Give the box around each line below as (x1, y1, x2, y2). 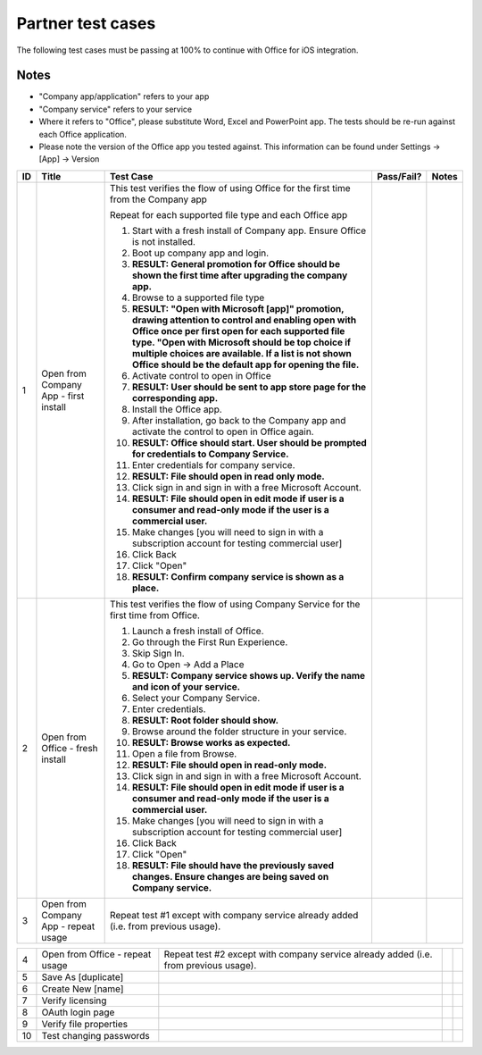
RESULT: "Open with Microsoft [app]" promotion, (132, 302, 345, 314)
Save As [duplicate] (41, 970, 124, 983)
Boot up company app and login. (132, 247, 270, 259)
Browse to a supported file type (132, 291, 265, 304)
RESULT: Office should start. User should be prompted (132, 436, 368, 448)
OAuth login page (41, 1006, 115, 1018)
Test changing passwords (41, 1029, 151, 1042)
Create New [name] (41, 983, 124, 995)
